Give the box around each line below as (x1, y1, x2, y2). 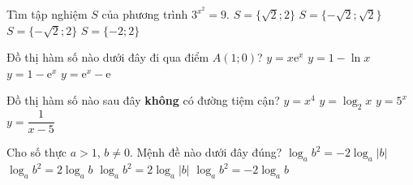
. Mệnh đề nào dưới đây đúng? (129, 144, 282, 161)
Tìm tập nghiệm (6, 6, 88, 23)
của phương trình (101, 6, 188, 23)
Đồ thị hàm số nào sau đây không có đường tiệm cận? (6, 92, 280, 109)
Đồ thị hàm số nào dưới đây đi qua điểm (6, 49, 209, 66)
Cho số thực (6, 144, 67, 161)
